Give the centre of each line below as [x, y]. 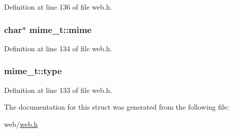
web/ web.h [21, 124]
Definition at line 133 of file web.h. [58, 90]
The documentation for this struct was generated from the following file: [117, 107]
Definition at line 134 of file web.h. [58, 48]
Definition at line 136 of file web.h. [58, 7]
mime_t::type [33, 71]
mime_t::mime [60, 29]
